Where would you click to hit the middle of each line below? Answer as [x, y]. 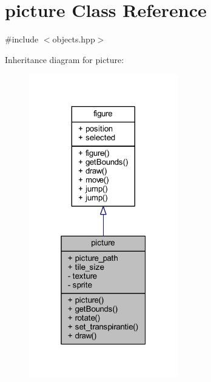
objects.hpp [74, 39]
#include [22, 39]
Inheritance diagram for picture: [65, 59]
